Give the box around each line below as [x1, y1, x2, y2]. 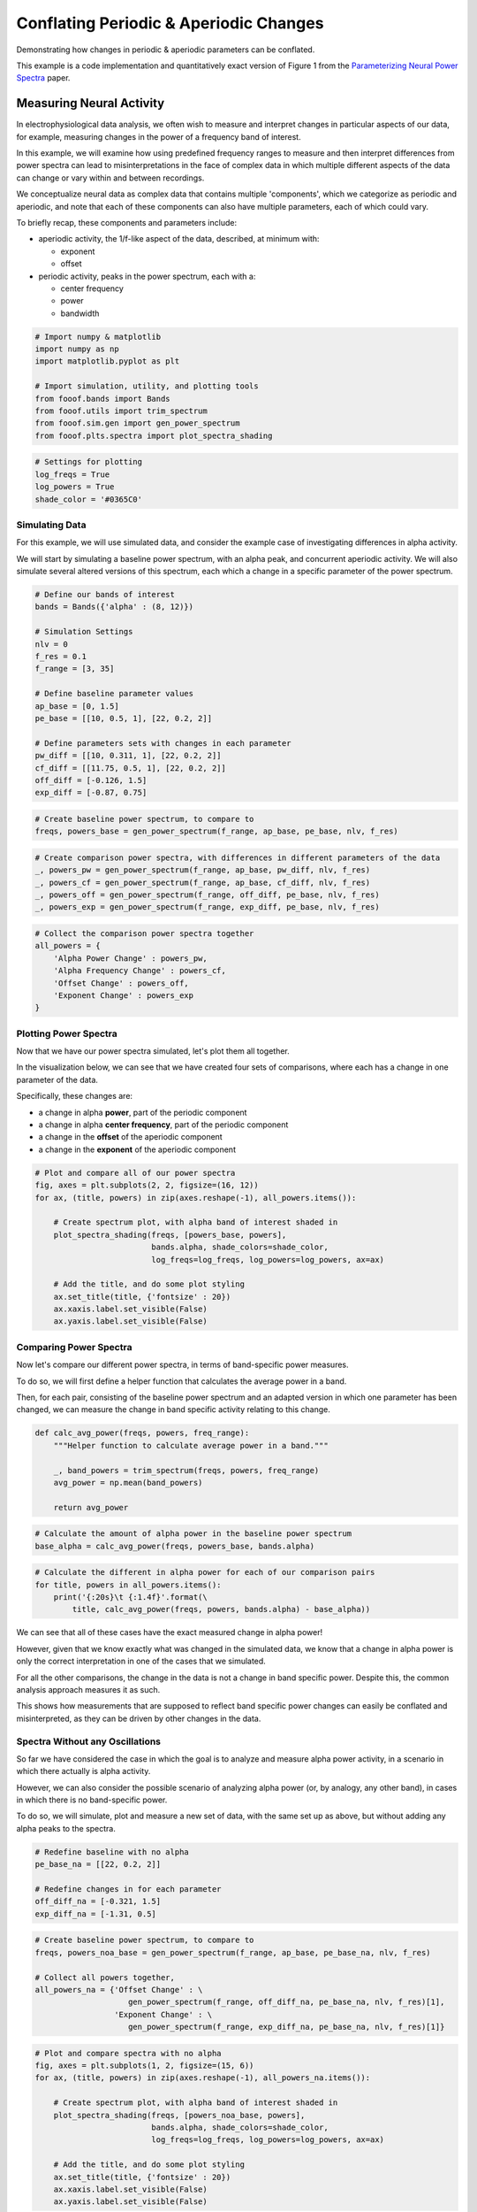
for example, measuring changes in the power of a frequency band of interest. [16, 131, 301, 142]
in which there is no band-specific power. [16, 1794, 168, 1805]
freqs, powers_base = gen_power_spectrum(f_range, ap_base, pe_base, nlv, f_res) [34, 826, 399, 836]
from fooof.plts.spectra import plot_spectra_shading [34, 430, 273, 441]
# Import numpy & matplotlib [34, 332, 162, 342]
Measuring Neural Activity [16, 96, 165, 111]
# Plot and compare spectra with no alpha [34, 2048, 222, 2058]
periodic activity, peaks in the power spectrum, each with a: [38, 271, 256, 281]
